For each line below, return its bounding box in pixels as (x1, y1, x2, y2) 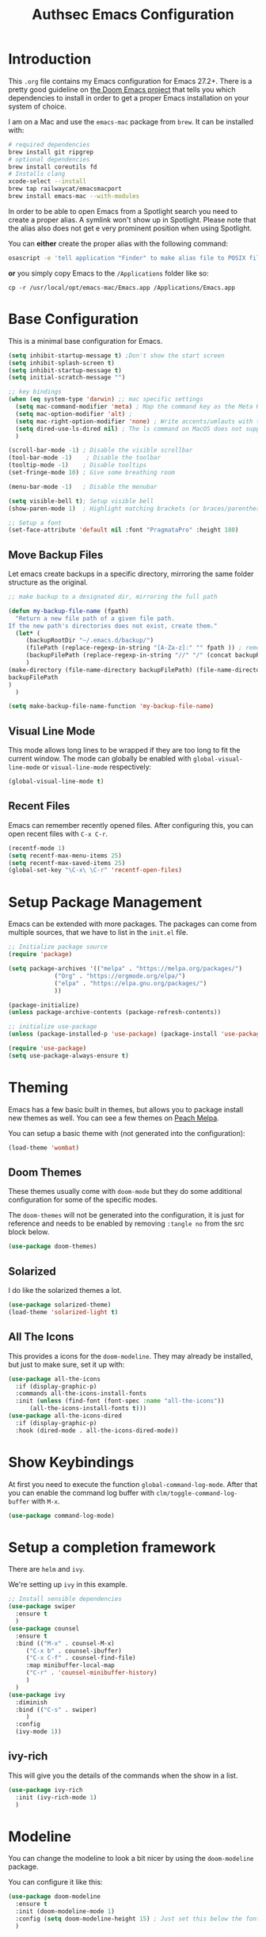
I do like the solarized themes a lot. (8, 1286, 122, 1295)
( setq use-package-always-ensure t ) (8, 1051, 129, 1059)
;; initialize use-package (8, 1023, 97, 1031)
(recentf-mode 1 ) (8, 844, 66, 852)
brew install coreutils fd (8, 162, 97, 171)
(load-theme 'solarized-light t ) (8, 1308, 119, 1316)
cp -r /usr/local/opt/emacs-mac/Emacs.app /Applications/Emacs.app (8, 284, 236, 292)
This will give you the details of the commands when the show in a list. (8, 1771, 238, 1780)
